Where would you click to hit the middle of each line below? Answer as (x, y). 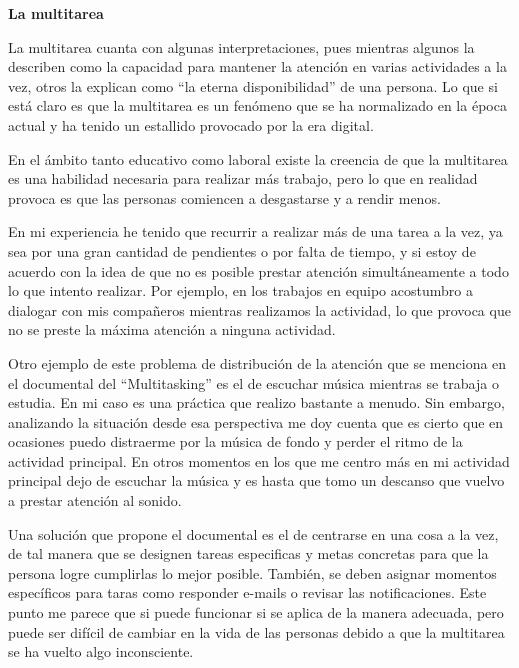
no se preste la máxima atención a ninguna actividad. (172, 329)
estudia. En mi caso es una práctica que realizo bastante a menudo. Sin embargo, (256, 402)
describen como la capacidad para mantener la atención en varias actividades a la (257, 66)
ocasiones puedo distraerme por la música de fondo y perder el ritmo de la (235, 441)
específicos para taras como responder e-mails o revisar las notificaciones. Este (247, 592)
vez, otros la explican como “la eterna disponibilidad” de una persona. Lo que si (253, 85)
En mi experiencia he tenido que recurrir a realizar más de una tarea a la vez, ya (255, 231)
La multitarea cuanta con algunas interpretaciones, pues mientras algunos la (241, 46)
